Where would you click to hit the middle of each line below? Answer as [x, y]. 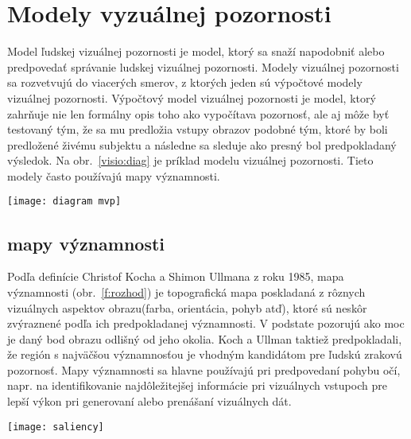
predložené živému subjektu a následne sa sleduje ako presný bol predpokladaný [202, 144]
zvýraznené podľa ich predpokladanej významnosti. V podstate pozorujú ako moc [206, 323]
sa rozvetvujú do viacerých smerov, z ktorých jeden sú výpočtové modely [185, 82]
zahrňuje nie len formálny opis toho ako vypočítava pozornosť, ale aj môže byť [198, 113]
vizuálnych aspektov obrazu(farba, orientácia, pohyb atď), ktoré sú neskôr [187, 307]
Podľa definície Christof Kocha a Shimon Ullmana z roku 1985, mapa [176, 276]
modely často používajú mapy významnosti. [114, 175]
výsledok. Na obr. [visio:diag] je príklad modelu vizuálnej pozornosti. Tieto [190, 160]
